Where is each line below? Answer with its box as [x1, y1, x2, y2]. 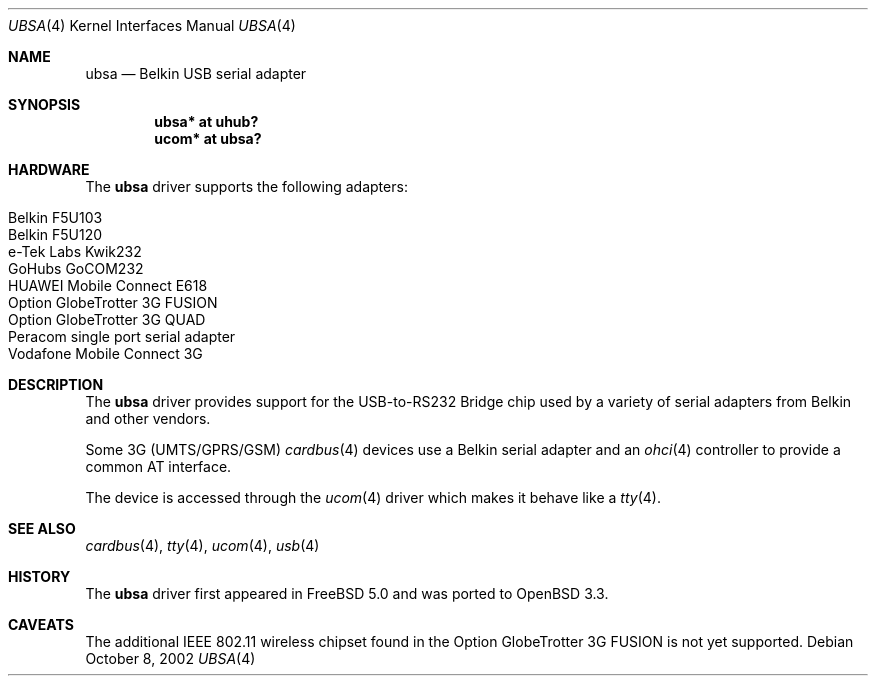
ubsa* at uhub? [154, 113, 259, 130]
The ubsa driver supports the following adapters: [85, 178, 408, 195]
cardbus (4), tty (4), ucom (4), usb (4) [85, 537, 320, 554]
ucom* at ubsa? [154, 130, 262, 147]
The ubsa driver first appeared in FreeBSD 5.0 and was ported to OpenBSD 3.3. [85, 585, 609, 602]
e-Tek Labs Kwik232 [8, 243, 142, 260]
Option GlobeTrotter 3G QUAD [8, 311, 206, 328]
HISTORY [8, 568, 71, 585]
